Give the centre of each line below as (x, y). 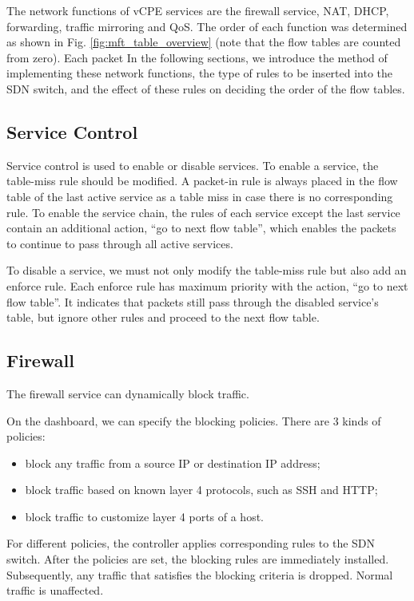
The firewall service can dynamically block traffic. (128, 393)
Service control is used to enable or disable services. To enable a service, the (193, 165)
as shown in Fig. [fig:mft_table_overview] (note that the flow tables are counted (204, 42)
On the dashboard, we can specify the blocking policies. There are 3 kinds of (194, 420)
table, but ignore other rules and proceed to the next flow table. (163, 317)
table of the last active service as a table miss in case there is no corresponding (200, 196)
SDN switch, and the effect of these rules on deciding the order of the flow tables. (206, 88)
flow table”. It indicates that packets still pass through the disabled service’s (193, 301)
